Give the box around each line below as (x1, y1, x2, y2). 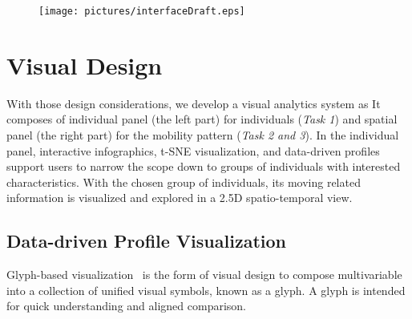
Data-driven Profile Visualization (6, 228, 286, 253)
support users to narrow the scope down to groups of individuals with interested (6, 158, 401, 175)
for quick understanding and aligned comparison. (6, 297, 246, 314)
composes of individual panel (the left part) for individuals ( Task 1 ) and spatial (6, 111, 398, 127)
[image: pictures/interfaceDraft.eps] (38, 6, 245, 17)
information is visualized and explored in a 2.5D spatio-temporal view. (6, 189, 353, 206)
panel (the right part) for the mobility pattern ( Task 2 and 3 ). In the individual (6, 126, 399, 143)
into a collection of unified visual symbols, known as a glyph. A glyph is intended (6, 281, 406, 298)
